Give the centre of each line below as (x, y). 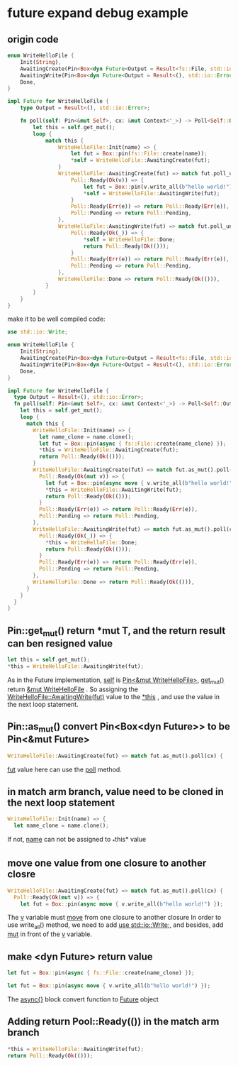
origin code (33, 39)
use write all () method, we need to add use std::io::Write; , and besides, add (115, 926)
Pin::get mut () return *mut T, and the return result (117, 631)
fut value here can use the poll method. (64, 769)
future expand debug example (98, 13)
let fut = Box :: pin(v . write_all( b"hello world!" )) (159, 187)
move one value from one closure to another (107, 863)
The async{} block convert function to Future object (83, 999)
